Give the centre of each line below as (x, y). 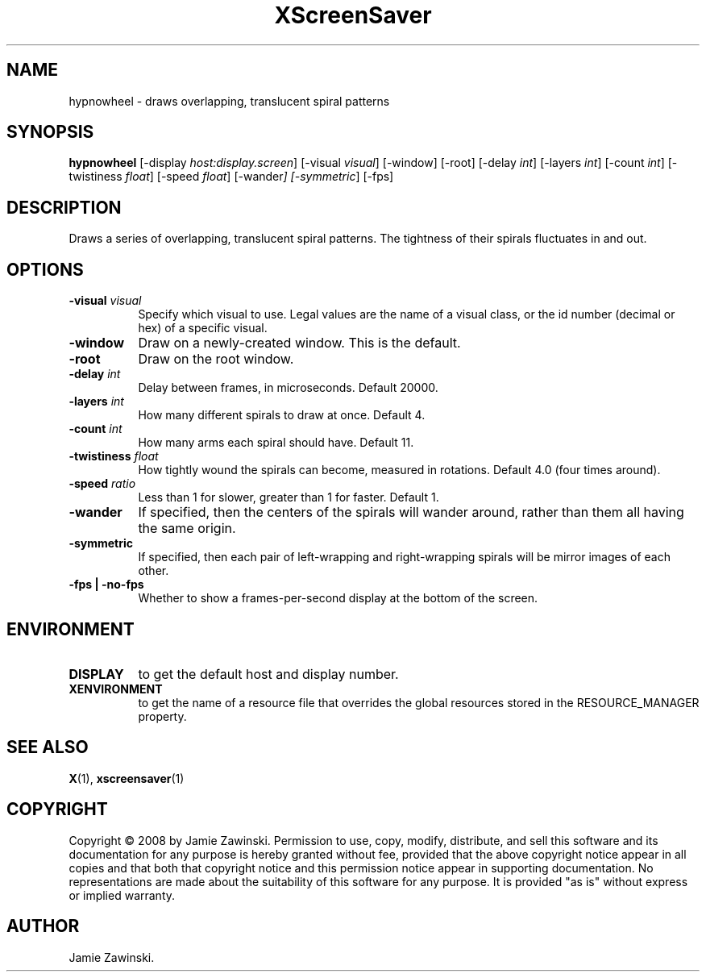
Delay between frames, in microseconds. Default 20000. (288, 388)
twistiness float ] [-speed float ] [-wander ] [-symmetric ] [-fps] (231, 177)
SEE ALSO (48, 747)
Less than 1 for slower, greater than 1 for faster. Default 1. (289, 497)
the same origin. (187, 529)
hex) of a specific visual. (203, 328)
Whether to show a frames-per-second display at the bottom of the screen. (338, 598)
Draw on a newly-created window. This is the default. (299, 343)
